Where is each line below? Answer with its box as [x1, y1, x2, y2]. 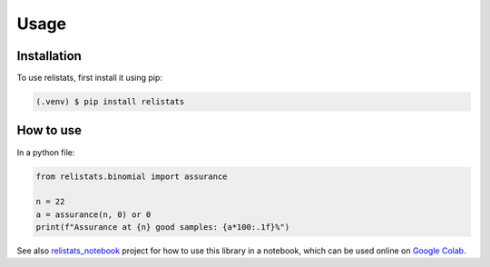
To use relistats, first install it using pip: [16, 73, 163, 84]
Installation [16, 48, 82, 64]
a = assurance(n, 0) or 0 [35, 209, 152, 220]
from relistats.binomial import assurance [35, 171, 228, 182]
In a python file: [16, 146, 75, 158]
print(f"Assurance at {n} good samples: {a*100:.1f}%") [35, 222, 290, 232]
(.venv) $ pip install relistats [35, 96, 185, 107]
